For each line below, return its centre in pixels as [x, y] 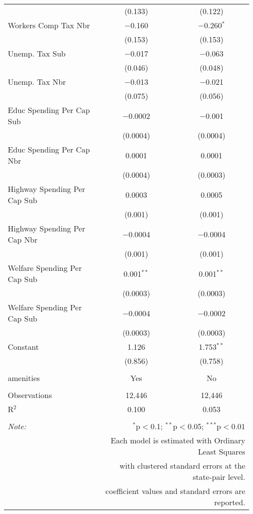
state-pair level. [219, 477]
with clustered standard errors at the [182, 466]
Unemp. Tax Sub [37, 53]
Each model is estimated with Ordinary [178, 440]
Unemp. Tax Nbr [37, 82]
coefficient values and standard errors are [175, 491]
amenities [24, 378]
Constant [23, 347]
